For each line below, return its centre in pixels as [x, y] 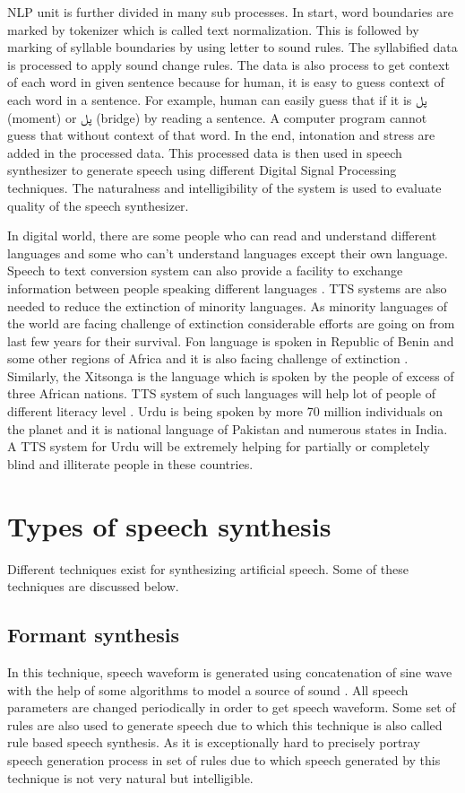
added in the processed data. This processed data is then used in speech [205, 152]
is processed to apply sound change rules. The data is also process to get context [228, 64]
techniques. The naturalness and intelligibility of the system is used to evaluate [224, 187]
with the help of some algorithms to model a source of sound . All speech [208, 689]
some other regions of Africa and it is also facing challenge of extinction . [208, 358]
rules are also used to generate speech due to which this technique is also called [225, 724]
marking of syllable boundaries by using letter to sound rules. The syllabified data [232, 47]
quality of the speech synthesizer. [98, 205]
